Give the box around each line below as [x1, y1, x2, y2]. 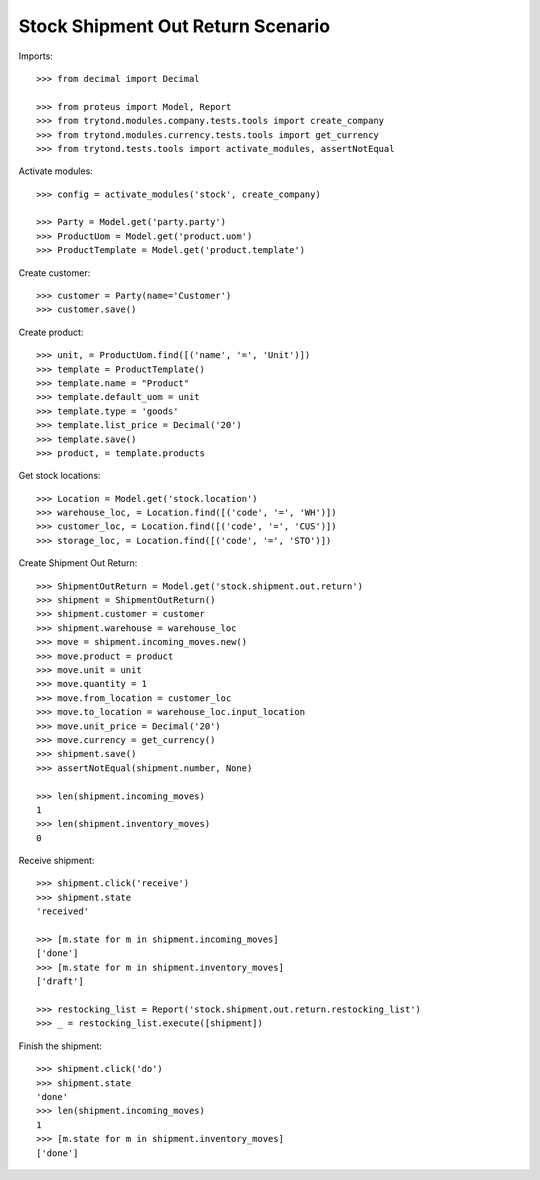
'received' [36, 906, 90, 917]
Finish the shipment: [18, 1040, 102, 1052]
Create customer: [18, 266, 91, 279]
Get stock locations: [18, 470, 101, 482]
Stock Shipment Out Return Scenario [18, 15, 330, 37]
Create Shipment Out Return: [18, 557, 138, 569]
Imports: [18, 50, 54, 62]
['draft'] [36, 976, 84, 987]
